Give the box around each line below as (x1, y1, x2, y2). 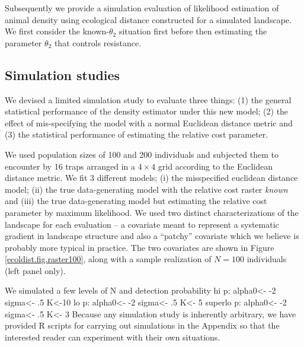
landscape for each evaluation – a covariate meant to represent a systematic (5, 218, 279, 230)
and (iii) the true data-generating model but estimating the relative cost (5, 195, 267, 207)
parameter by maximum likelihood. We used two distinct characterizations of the (5, 206, 299, 218)
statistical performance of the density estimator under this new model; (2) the (5, 105, 289, 117)
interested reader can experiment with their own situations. (5, 330, 220, 343)
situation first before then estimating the (119, 25, 267, 37)
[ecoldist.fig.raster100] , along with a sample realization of (5, 253, 212, 265)
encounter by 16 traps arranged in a (5, 160, 135, 172)
